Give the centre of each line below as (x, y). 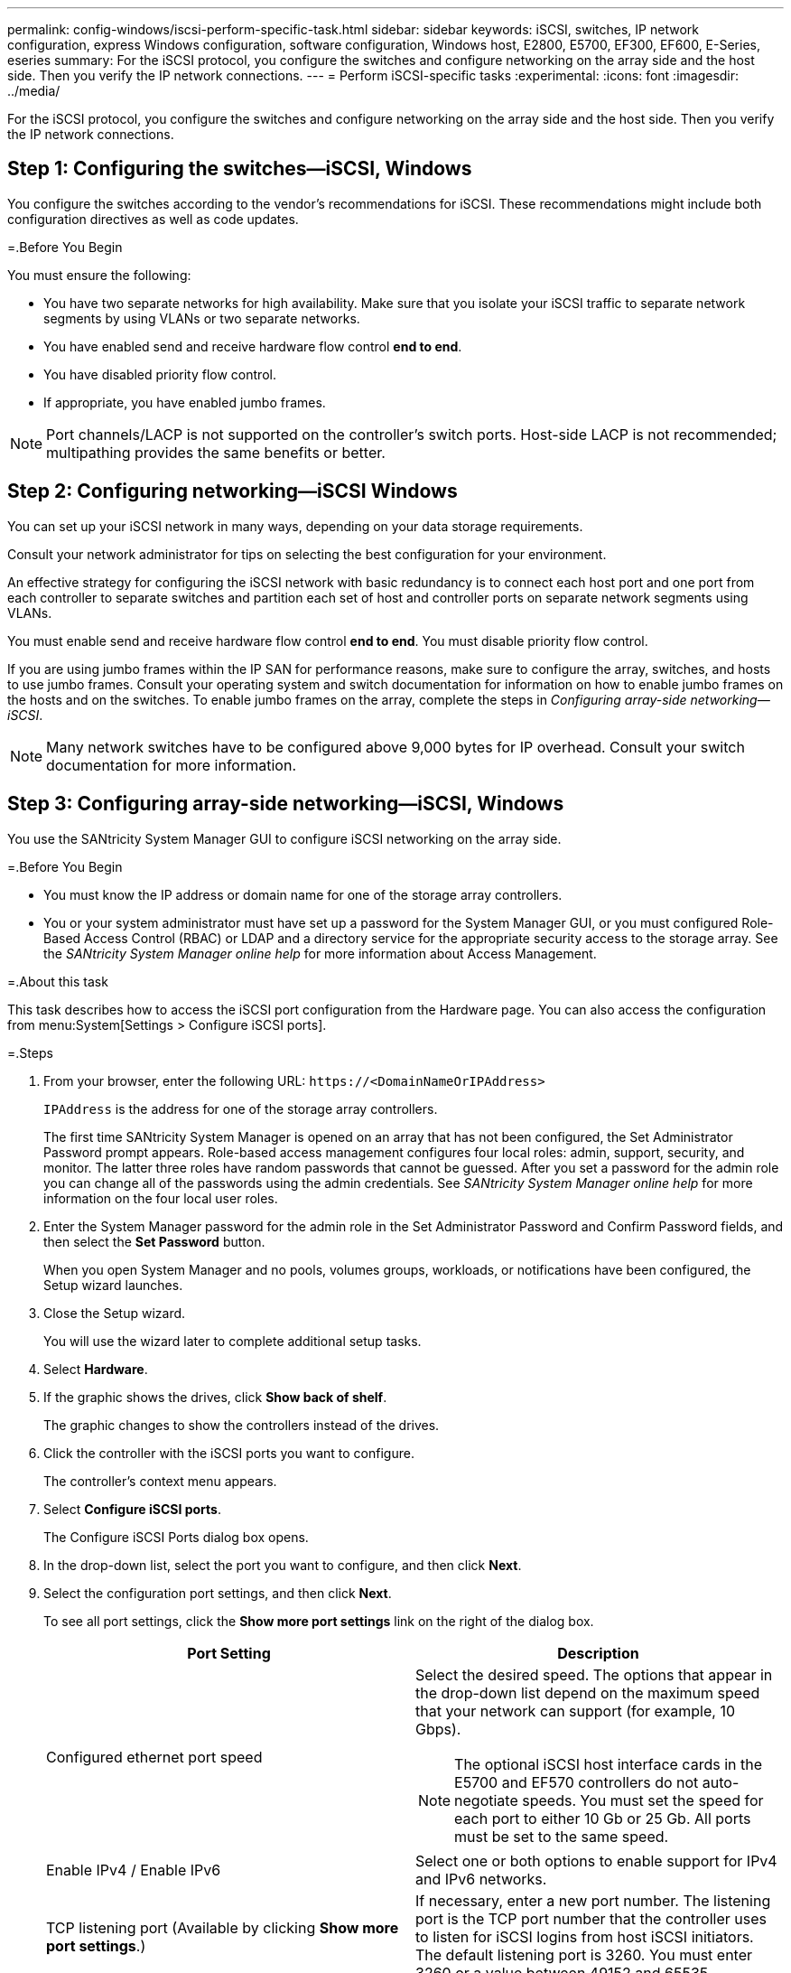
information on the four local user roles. (161, 1198)
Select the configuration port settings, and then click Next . (218, 1593)
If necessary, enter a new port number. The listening (593, 1900)
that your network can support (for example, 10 (576, 1711)
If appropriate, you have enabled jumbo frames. (185, 402)
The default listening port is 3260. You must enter (584, 1954)
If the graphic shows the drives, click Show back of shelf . (215, 1397)
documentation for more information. (171, 765)
